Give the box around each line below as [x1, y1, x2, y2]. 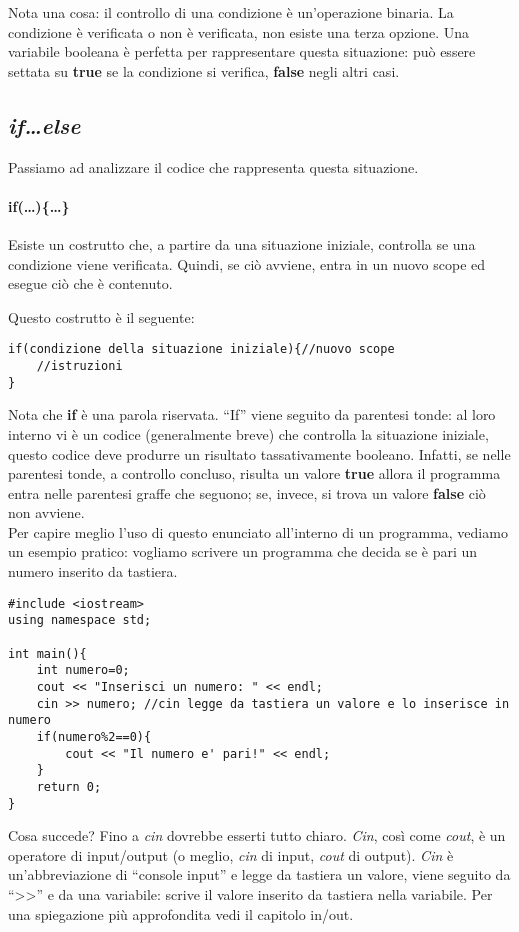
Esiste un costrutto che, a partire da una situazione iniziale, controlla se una [8, 233, 476, 254]
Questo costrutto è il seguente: [8, 306, 195, 327]
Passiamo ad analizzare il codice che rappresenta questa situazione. [8, 156, 419, 177]
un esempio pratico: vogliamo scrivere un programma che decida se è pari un [8, 541, 478, 562]
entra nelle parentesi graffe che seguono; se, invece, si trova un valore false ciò [8, 482, 486, 503]
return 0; [36, 779, 102, 794]
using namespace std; [8, 613, 152, 628]
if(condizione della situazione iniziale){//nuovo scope [8, 342, 395, 357]
